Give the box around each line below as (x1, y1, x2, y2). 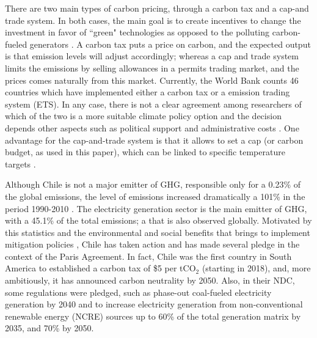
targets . (5, 157, 36, 170)
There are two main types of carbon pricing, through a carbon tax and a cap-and (5, 2, 309, 14)
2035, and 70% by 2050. (5, 321, 94, 334)
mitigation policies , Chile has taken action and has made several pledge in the (5, 238, 300, 251)
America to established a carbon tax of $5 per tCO (5, 262, 196, 274)
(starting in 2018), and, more (202, 262, 311, 274)
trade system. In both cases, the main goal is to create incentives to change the (5, 13, 301, 26)
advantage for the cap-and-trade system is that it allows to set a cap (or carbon (5, 133, 304, 146)
